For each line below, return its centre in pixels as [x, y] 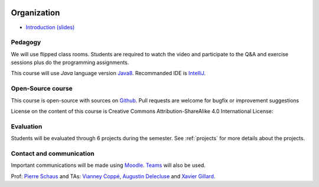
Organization [35, 13]
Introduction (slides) [50, 27]
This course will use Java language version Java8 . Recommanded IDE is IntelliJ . [108, 73]
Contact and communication [53, 153]
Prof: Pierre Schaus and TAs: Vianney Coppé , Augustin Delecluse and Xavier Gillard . [113, 176]
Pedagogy [26, 43]
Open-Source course [42, 89]
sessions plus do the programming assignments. [70, 63]
